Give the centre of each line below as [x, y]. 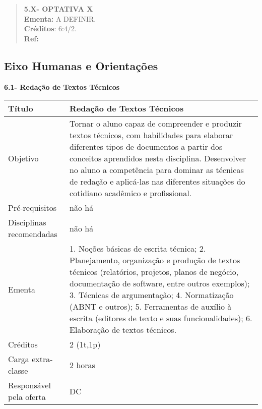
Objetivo [23, 158]
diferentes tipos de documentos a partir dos [146, 147]
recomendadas [33, 234]
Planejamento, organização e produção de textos [155, 260]
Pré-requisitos [32, 208]
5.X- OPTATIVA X [58, 9]
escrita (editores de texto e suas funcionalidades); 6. [161, 318]
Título [21, 108]
